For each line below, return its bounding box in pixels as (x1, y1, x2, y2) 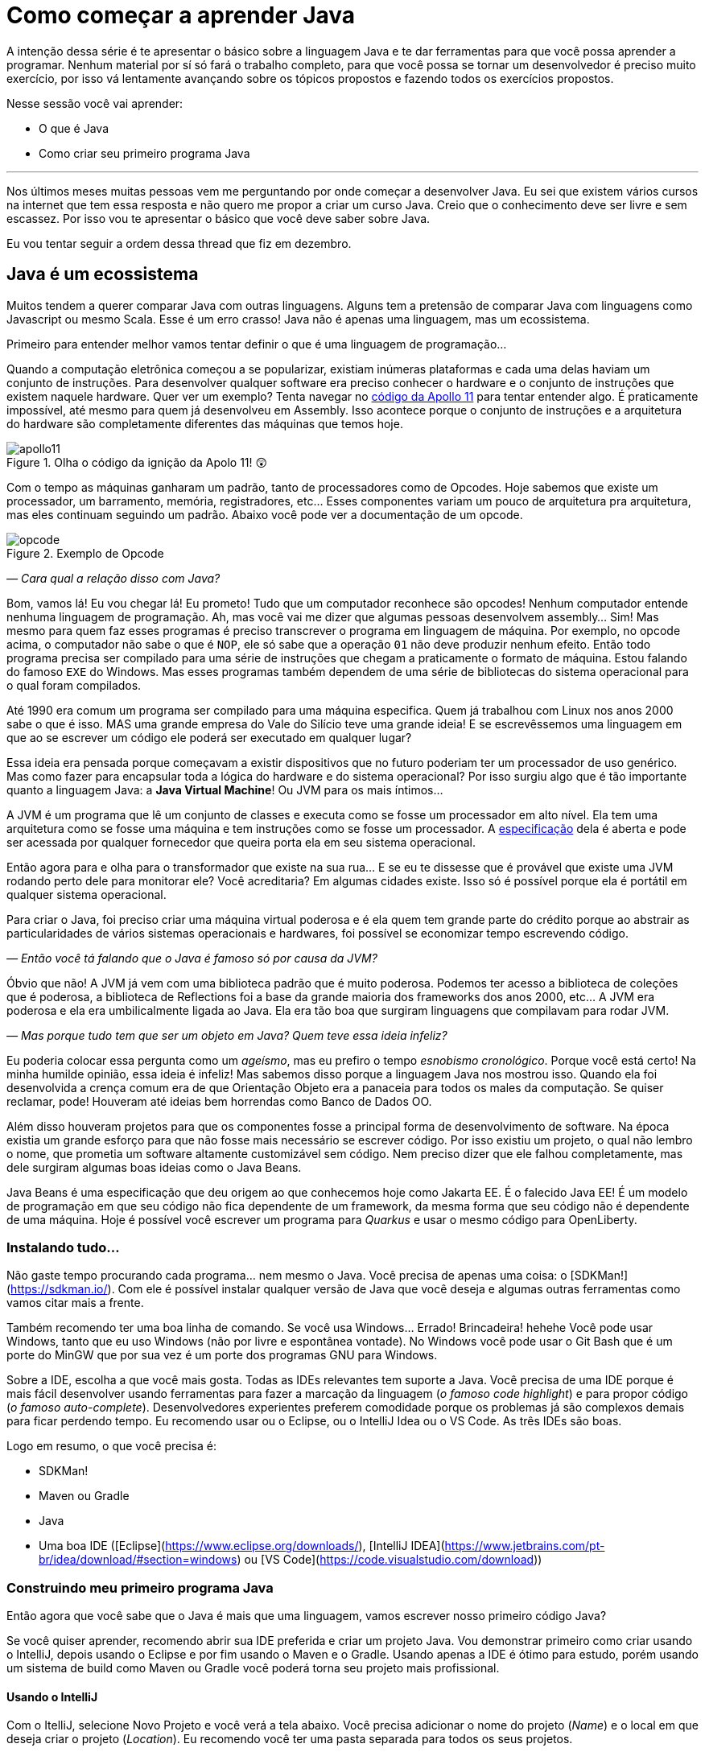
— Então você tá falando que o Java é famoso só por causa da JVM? (6, 950, 377, 965)
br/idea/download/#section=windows (39, 1552, 237, 1567)
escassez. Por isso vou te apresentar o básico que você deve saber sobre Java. (6, 211, 431, 225)
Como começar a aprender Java (6, 2, 356, 29)
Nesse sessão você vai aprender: (6, 96, 183, 110)
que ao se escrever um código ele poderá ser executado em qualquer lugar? (6, 730, 412, 744)
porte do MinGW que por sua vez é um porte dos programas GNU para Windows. (6, 1348, 438, 1362)
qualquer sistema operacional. (6, 887, 167, 901)
